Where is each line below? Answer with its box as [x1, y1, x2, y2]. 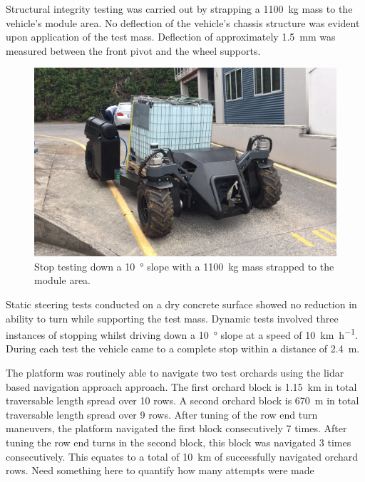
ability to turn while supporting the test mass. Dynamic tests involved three [6, 310, 339, 325]
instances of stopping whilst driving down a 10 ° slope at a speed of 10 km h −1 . [6, 325, 358, 342]
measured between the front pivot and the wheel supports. [6, 43, 261, 58]
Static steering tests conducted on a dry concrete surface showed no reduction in [6, 297, 357, 311]
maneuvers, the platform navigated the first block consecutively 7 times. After [6, 421, 347, 436]
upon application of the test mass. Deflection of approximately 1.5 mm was [6, 29, 336, 44]
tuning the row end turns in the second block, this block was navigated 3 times [6, 435, 351, 449]
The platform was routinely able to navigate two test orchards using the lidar [6, 365, 344, 380]
